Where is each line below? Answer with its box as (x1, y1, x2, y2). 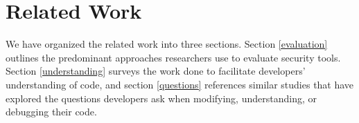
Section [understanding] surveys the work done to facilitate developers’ (6, 64, 306, 78)
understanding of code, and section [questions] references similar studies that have (6, 77, 354, 91)
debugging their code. (6, 104, 97, 119)
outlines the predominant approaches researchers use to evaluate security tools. (6, 50, 341, 64)
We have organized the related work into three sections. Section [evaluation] (6, 37, 328, 51)
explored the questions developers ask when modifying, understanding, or (6, 91, 317, 105)
